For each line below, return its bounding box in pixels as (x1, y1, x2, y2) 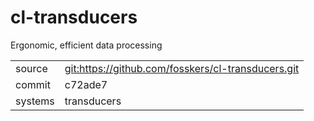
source (15, 61, 48, 75)
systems (15, 94, 55, 108)
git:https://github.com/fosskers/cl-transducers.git (64, 61, 300, 75)
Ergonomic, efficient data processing (10, 39, 163, 51)
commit (15, 77, 51, 91)
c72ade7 (64, 77, 108, 91)
